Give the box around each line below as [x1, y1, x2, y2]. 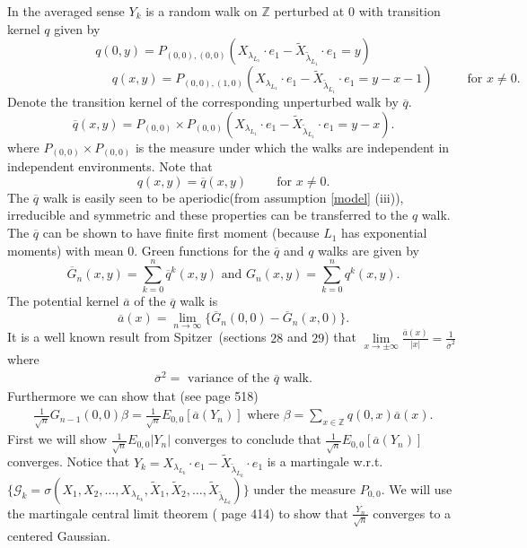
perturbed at [274, 2, 345, 20]
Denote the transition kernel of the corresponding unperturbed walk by [7, 92, 399, 111]
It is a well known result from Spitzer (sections [7, 327, 267, 346]
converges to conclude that [174, 430, 321, 448]
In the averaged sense [7, 2, 125, 20]
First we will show [7, 430, 108, 448]
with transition [358, 2, 441, 20]
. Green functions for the [134, 240, 270, 259]
